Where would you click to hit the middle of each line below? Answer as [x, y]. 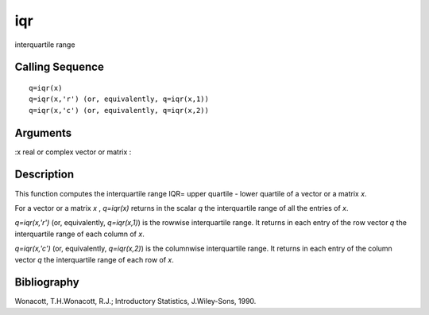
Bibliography [47, 282]
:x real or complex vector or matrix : [73, 152]
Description [44, 175]
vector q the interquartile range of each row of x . [95, 259]
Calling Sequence [60, 67]
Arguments [43, 132]
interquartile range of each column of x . [79, 234]
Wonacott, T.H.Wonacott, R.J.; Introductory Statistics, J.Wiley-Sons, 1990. [135, 301]
